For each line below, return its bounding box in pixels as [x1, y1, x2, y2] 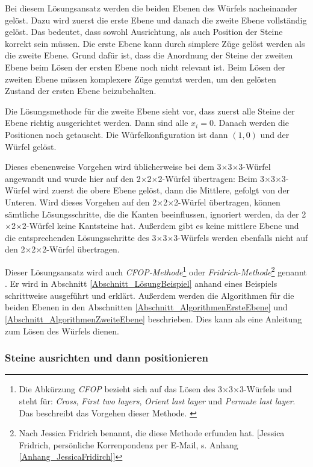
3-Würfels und [239, 383, 292, 395]
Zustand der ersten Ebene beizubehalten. [5, 84, 156, 97]
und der [260, 128, 290, 140]
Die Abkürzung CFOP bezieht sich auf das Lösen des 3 [19, 383, 223, 395]
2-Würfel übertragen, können [174, 195, 280, 208]
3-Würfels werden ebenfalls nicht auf [173, 231, 308, 243]
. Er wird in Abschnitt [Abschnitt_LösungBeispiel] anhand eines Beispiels [5, 277, 277, 290]
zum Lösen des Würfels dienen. [5, 324, 119, 337]
